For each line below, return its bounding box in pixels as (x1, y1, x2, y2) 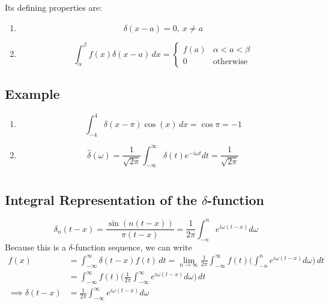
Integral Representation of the (5, 190, 197, 209)
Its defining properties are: (5, 1, 103, 13)
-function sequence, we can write (72, 240, 192, 253)
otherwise (213, 57, 248, 66)
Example (5, 84, 60, 102)
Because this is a (5, 240, 66, 253)
